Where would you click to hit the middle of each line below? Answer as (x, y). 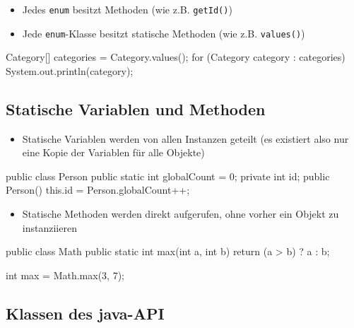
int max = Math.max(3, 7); (65, 275)
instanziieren (49, 227)
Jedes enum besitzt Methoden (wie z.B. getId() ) (127, 9)
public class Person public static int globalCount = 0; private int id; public (168, 176)
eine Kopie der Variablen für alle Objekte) (113, 152)
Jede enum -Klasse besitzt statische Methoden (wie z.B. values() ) (164, 33)
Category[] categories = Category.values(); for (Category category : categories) (176, 57)
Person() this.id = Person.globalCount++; (98, 190)
